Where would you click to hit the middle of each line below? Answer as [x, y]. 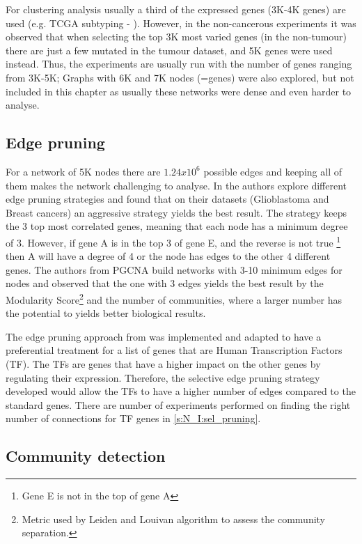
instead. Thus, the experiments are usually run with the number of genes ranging [179, 64]
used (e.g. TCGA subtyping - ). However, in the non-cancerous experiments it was [181, 23]
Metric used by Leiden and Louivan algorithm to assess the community [174, 519]
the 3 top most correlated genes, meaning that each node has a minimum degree [177, 226]
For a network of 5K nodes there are [83, 171]
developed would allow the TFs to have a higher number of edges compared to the [181, 391]
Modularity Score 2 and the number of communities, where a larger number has [174, 298]
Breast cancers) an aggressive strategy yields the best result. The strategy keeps [176, 212]
